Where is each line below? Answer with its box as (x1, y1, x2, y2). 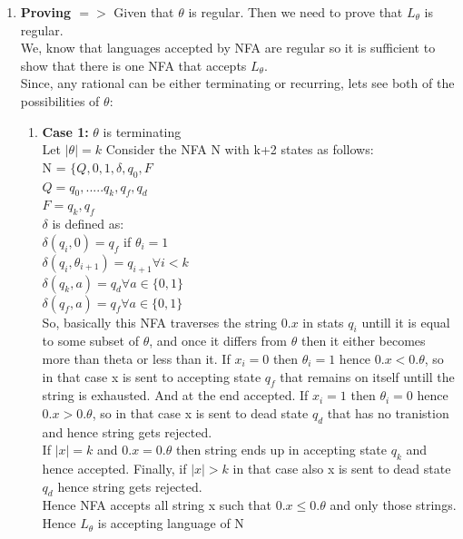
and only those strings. (330, 495, 457, 514)
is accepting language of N (97, 514, 244, 533)
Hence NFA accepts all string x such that (42, 495, 272, 514)
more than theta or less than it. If (42, 348, 231, 367)
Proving (20, 3, 71, 21)
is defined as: (52, 214, 124, 233)
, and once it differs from (149, 331, 288, 350)
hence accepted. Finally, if (42, 459, 187, 478)
